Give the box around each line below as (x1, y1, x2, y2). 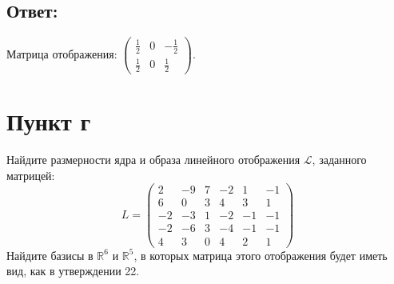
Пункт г (6, 105, 91, 138)
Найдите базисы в (6, 246, 94, 263)
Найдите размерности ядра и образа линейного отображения (6, 151, 300, 168)
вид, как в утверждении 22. (6, 262, 140, 279)
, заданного (312, 151, 367, 168)
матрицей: (6, 166, 55, 183)
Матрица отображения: (6, 46, 117, 62)
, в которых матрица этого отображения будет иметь (133, 246, 388, 263)
